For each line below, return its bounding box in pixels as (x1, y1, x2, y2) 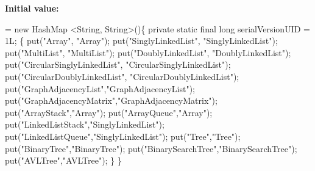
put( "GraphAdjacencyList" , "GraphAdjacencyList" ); (5, 82, 195, 95)
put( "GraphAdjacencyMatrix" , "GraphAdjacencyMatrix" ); (5, 94, 218, 107)
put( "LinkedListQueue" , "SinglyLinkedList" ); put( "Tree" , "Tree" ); (5, 129, 241, 142)
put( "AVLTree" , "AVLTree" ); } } (5, 154, 122, 167)
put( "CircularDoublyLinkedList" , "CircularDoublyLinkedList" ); (5, 70, 239, 82)
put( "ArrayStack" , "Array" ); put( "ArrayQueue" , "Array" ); (5, 106, 213, 118)
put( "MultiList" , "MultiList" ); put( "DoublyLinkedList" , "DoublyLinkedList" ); (5, 46, 291, 59)
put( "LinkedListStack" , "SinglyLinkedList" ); (5, 118, 165, 131)
